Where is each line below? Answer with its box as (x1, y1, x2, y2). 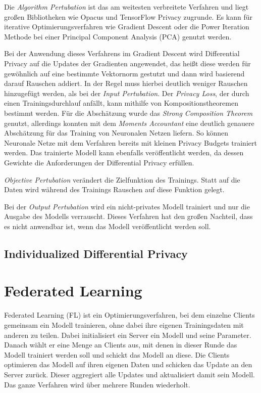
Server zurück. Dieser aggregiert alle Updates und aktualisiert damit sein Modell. (4, 369, 255, 379)
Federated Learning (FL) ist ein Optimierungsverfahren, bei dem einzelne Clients (4, 310, 255, 320)
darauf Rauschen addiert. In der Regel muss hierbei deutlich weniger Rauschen (4, 78, 248, 89)
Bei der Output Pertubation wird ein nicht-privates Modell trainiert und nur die (4, 201, 250, 211)
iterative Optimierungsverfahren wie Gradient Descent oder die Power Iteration (4, 21, 249, 32)
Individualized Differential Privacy (4, 245, 188, 261)
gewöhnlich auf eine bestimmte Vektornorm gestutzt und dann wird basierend (4, 68, 245, 78)
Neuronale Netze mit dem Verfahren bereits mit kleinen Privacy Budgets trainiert (4, 137, 257, 148)
